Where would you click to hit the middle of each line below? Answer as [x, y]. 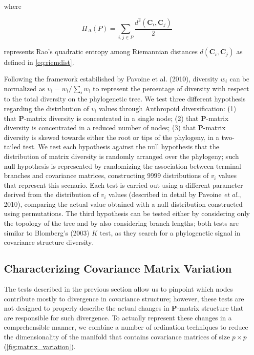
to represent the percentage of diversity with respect [171, 88]
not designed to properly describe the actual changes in [87, 308]
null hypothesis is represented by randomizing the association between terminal [123, 166]
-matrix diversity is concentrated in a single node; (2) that [111, 118]
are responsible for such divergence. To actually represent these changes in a [118, 317]
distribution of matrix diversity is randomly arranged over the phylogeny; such [121, 156]
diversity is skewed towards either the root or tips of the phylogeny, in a [112, 137]
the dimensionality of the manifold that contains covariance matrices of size [117, 337]
